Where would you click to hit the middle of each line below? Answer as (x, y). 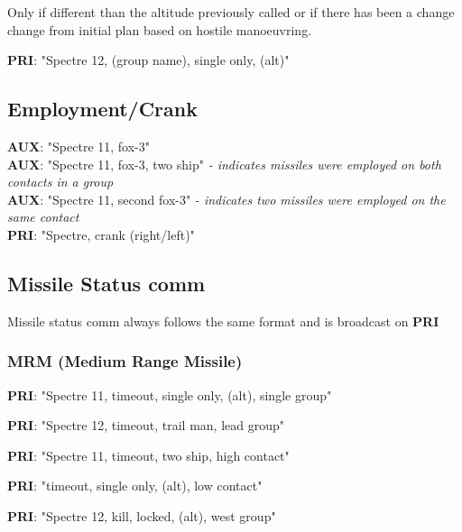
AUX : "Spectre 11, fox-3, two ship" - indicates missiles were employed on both (224, 164)
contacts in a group (60, 182)
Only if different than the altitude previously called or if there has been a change (231, 12)
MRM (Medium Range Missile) (125, 361)
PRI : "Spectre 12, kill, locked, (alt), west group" (142, 515)
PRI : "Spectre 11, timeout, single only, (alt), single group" (170, 394)
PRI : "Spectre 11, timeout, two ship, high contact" (148, 455)
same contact (43, 217)
